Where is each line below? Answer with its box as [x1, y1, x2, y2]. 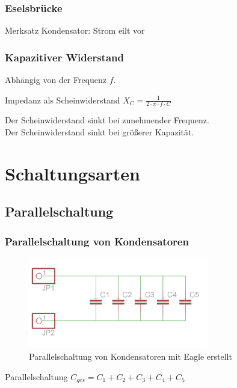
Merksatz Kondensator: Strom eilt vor [5, 24, 145, 37]
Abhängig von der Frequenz [5, 73, 107, 86]
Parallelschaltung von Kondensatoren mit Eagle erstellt [29, 350, 232, 363]
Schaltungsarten [5, 161, 140, 185]
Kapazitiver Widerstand [5, 49, 124, 64]
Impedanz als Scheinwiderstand [5, 93, 120, 106]
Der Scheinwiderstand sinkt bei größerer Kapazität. [5, 126, 194, 138]
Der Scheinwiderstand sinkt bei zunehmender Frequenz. [5, 114, 209, 126]
